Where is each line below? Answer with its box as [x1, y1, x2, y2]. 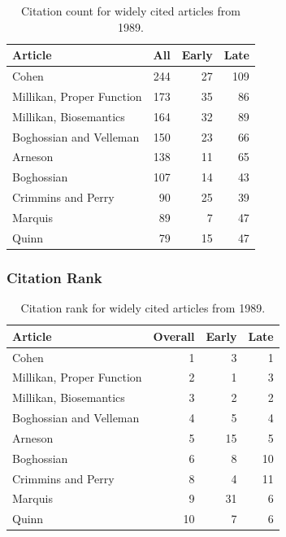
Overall [153, 327, 195, 344]
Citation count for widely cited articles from [20, 2, 240, 19]
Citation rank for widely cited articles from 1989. [20, 299, 266, 317]
